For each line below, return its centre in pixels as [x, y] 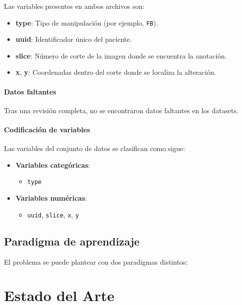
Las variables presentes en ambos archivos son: [74, 6]
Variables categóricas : [53, 165]
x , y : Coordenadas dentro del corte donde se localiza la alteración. [116, 72]
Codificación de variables [47, 130]
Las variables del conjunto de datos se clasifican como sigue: [95, 148]
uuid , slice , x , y [53, 214]
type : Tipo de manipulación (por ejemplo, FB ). [87, 22]
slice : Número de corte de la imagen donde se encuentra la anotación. [121, 55]
